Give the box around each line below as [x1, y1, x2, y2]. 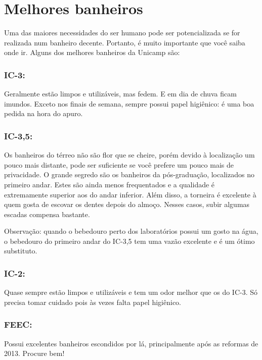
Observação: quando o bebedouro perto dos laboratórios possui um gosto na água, [4, 226, 258, 236]
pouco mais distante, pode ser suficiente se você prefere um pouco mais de [4, 159, 234, 170]
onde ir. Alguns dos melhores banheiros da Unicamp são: [4, 47, 180, 58]
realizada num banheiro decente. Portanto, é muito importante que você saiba [4, 37, 245, 47]
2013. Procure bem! [4, 348, 65, 358]
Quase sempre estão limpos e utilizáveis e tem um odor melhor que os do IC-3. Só [4, 287, 257, 297]
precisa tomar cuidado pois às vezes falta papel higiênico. [4, 296, 181, 307]
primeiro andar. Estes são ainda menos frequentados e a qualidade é [4, 179, 215, 189]
